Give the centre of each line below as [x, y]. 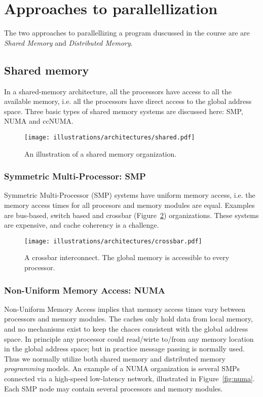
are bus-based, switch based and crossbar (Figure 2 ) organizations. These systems [131, 215]
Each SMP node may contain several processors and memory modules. [114, 388]
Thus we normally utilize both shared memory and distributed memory [115, 358]
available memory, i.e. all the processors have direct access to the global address [128, 101]
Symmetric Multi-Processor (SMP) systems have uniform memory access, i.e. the [130, 195]
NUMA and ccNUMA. [39, 121]
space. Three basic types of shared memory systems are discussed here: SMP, [124, 111]
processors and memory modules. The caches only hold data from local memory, [128, 319]
